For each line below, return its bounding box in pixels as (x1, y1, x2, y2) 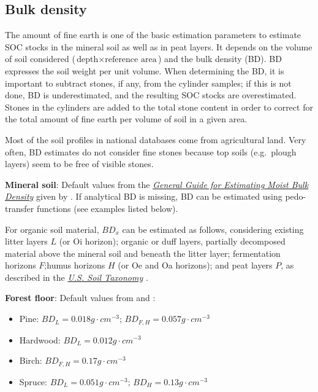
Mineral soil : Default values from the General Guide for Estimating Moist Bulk (5, 178, 309, 190)
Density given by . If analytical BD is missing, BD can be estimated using (5, 190, 282, 203)
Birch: (19, 354, 42, 367)
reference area (105, 55, 157, 65)
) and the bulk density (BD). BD (157, 52, 282, 65)
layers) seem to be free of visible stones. (5, 157, 154, 170)
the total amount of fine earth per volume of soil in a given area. (5, 112, 248, 125)
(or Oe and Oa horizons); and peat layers (118, 259, 273, 272)
